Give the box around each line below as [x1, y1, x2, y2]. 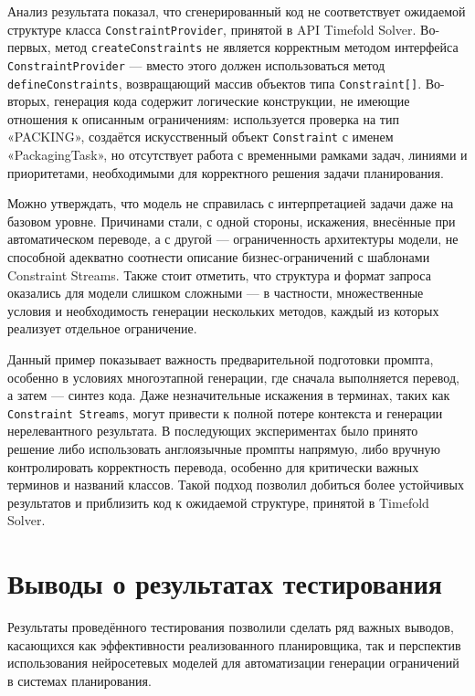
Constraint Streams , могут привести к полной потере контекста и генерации [7, 403, 443, 422]
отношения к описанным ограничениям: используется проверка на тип [7, 109, 399, 128]
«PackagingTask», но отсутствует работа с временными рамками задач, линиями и [7, 145, 468, 164]
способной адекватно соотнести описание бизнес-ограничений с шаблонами [7, 248, 430, 267]
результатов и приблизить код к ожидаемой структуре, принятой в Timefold [7, 492, 429, 511]
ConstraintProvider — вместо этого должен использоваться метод [7, 55, 385, 74]
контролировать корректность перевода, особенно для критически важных [7, 457, 419, 476]
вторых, [7, 91, 50, 111]
